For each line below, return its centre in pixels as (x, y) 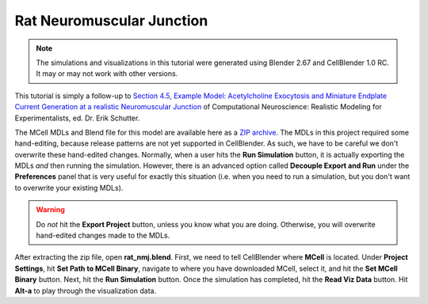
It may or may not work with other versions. (107, 74)
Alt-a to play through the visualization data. (86, 291)
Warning (50, 210)
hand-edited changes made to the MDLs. (103, 236)
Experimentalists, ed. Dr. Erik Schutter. (77, 118)
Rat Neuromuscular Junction (111, 21)
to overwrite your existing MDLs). (69, 188)
